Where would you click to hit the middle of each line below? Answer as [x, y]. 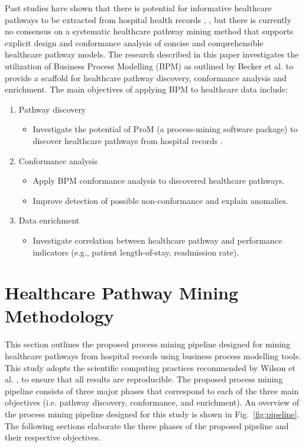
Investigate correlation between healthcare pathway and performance [158, 240]
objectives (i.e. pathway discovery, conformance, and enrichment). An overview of [152, 402]
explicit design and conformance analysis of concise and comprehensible [134, 42]
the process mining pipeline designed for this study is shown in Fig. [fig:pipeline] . [152, 414]
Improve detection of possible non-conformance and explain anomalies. [160, 200]
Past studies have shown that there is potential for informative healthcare [138, 8]
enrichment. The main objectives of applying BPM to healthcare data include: [146, 89]
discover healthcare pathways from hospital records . [128, 140]
